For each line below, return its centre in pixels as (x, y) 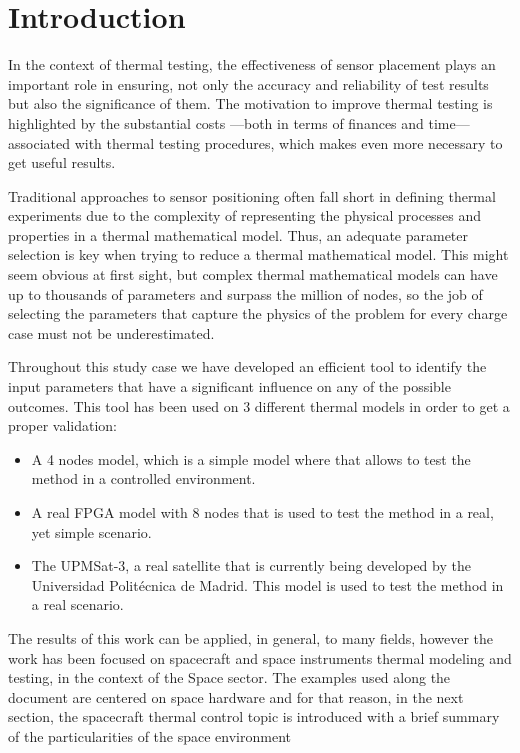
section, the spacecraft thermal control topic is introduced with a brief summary (254, 716)
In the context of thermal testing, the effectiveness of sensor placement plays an (252, 64)
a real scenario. (77, 604)
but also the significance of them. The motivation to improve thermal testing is (250, 103)
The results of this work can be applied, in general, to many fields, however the (251, 637)
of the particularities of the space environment (149, 735)
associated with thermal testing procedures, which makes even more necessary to (255, 142)
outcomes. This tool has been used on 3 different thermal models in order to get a (259, 405)
